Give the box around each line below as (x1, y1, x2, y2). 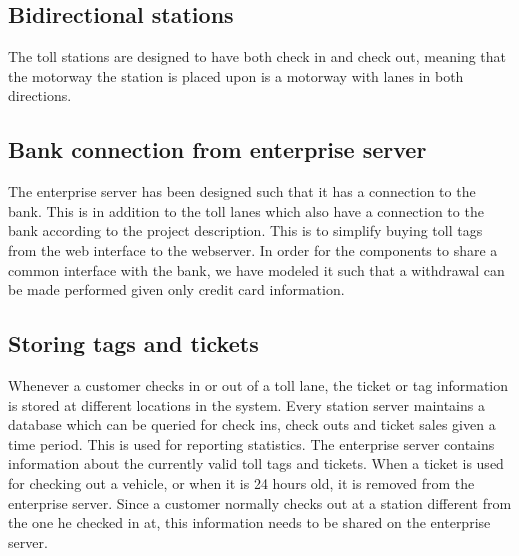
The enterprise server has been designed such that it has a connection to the (8, 181, 476, 202)
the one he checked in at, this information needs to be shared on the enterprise (8, 512, 491, 533)
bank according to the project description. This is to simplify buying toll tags (8, 220, 483, 241)
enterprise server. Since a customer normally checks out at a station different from (8, 492, 512, 513)
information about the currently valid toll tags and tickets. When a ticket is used (8, 453, 504, 474)
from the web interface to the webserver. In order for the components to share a (8, 239, 498, 260)
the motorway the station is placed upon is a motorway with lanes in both (8, 65, 464, 86)
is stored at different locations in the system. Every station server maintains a (8, 394, 485, 415)
